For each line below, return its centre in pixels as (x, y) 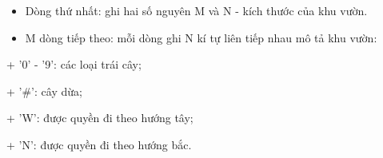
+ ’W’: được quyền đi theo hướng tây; (100, 118)
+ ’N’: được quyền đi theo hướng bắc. (99, 144)
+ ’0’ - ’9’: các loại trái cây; (74, 64)
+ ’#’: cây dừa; (44, 91)
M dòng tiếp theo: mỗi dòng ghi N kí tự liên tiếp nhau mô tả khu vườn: (201, 37)
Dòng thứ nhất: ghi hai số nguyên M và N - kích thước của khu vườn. (196, 10)
